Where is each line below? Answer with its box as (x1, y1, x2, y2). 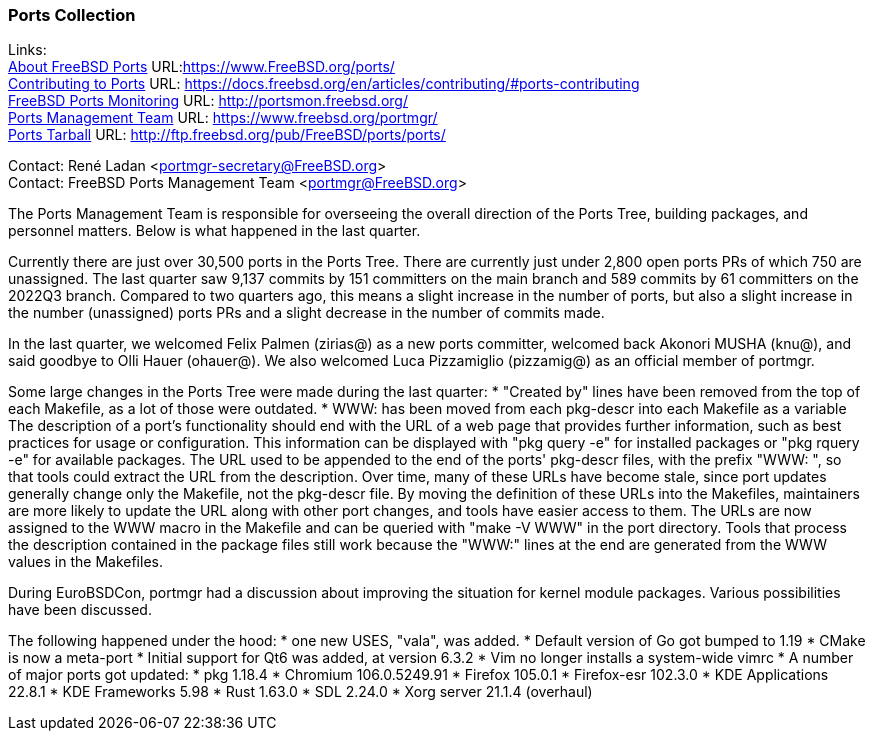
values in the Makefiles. (8, 553, 163, 571)
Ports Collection (8, 5, 136, 25)
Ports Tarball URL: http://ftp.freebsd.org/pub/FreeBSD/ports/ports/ (8, 126, 446, 144)
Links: (8, 41, 47, 59)
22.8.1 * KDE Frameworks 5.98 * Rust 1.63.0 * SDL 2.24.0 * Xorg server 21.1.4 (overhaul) (8, 683, 593, 701)
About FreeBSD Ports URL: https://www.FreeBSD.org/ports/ (8, 58, 395, 76)
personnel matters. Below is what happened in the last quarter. (8, 222, 421, 240)
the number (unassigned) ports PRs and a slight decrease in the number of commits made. (8, 304, 605, 322)
